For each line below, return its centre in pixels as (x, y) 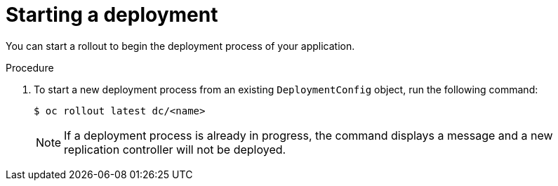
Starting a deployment (112, 15)
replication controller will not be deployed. (175, 149)
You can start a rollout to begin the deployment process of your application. (180, 46)
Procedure (30, 67)
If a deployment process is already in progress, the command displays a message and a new (308, 135)
